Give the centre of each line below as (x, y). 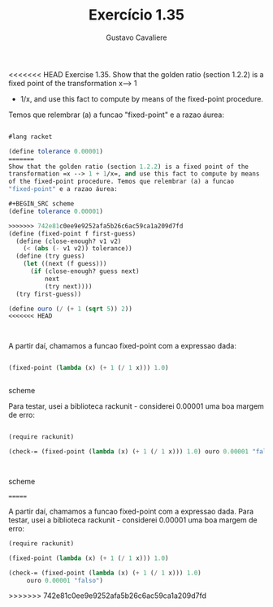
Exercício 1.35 (136, 15)
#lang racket (30, 137)
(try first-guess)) (49, 294)
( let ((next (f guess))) (65, 264)
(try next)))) (68, 286)
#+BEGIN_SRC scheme (41, 204)
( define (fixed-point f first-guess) (72, 233)
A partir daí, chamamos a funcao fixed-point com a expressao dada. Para (131, 511)
